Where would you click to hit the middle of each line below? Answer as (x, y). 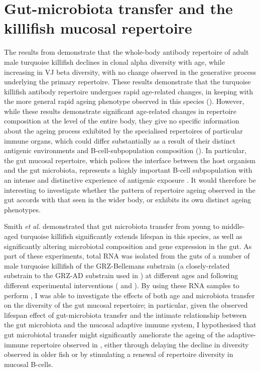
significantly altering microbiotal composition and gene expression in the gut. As (128, 246)
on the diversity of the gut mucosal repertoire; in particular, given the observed (126, 305)
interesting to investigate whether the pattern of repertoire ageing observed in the (130, 190)
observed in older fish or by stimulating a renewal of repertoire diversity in (119, 354)
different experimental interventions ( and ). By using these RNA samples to (122, 285)
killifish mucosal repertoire (98, 28)
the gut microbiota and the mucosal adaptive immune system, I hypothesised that (130, 325)
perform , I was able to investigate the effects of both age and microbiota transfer (129, 295)
